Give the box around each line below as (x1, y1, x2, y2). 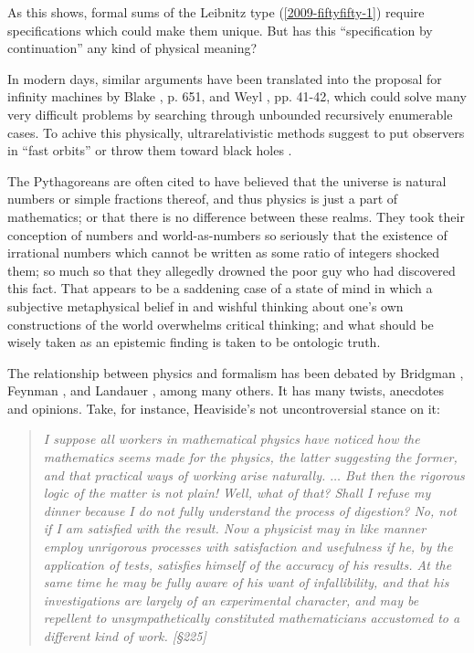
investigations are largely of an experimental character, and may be (43, 590, 419, 609)
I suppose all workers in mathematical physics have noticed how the (43, 429, 420, 448)
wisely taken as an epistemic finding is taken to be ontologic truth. (7, 332, 381, 352)
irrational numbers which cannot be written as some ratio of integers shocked (7, 243, 440, 262)
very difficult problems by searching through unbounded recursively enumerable (7, 104, 453, 123)
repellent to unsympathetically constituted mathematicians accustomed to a (43, 608, 460, 627)
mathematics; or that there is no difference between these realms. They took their (7, 206, 465, 226)
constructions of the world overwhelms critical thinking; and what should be (7, 314, 434, 333)
